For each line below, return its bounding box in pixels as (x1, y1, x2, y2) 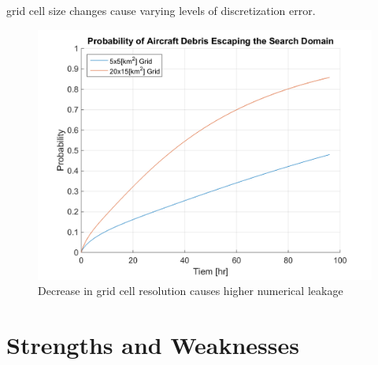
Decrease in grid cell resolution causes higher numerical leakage (38, 282, 343, 299)
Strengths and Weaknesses (6, 328, 299, 360)
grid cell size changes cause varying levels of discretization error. (6, 2, 316, 18)
